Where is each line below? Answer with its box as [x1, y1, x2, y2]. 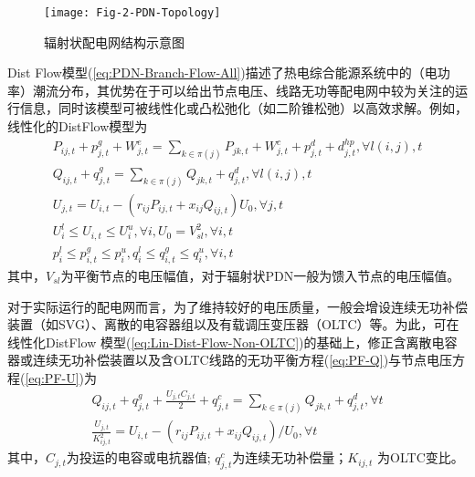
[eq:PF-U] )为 [25, 368, 98, 387]
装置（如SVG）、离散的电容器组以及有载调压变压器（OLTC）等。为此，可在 [7, 315, 459, 334]
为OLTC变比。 [377, 448, 464, 467]
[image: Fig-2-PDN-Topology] [44, 6, 221, 19]
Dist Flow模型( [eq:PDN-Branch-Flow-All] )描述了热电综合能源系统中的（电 [7, 63, 438, 82]
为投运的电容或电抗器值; [66, 448, 211, 467]
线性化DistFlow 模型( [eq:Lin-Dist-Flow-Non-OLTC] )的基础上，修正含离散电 [7, 332, 445, 351]
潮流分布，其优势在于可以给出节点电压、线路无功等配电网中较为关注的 [32, 80, 455, 99]
